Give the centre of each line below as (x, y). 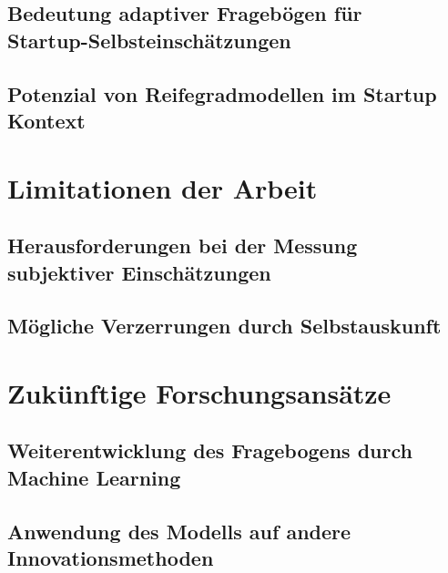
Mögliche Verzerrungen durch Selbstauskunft (224, 326)
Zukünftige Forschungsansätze (199, 392)
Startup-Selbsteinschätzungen (149, 40)
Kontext (46, 120)
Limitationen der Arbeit (163, 187)
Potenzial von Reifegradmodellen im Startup (222, 93)
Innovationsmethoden (111, 558)
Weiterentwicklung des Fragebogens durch (210, 450)
